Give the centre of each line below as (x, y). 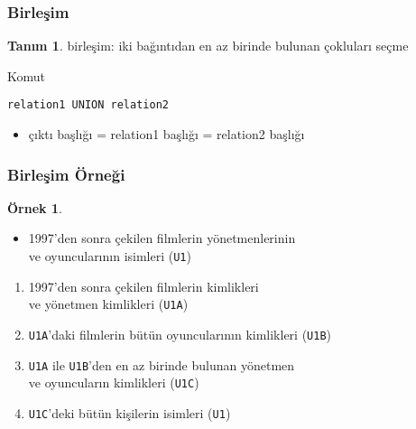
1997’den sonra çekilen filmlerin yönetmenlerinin (162, 238)
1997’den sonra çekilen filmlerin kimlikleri (143, 286)
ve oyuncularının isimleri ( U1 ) (110, 256)
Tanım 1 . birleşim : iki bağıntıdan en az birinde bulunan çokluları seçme (208, 46)
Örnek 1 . (35, 207)
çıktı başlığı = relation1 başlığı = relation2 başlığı (166, 134)
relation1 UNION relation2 (88, 105)
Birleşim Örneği (66, 174)
